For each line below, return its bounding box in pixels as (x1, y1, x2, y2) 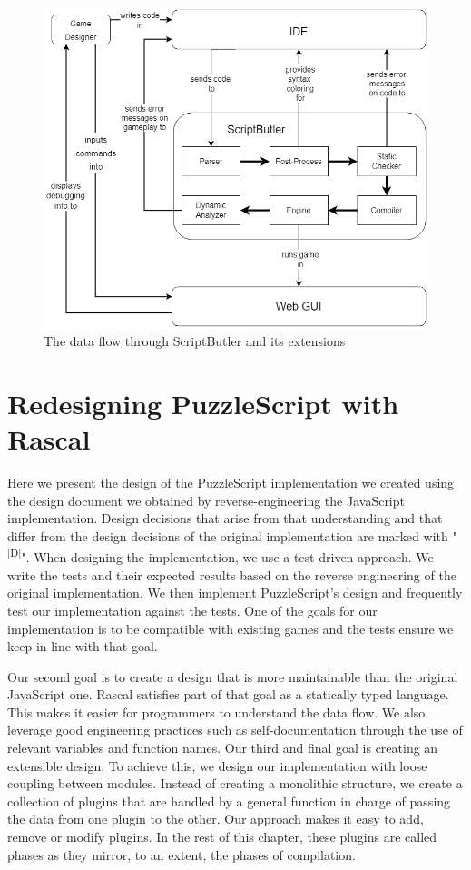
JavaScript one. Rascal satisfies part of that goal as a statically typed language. (7, 685, 449, 704)
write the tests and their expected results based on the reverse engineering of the (7, 565, 456, 584)
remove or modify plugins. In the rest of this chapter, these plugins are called (7, 827, 437, 846)
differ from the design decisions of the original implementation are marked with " (7, 526, 457, 545)
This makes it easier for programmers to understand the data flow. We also (7, 702, 426, 721)
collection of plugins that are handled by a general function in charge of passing (7, 791, 451, 810)
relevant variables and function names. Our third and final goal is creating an (7, 738, 438, 757)
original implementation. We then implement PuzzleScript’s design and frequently (7, 583, 463, 602)
